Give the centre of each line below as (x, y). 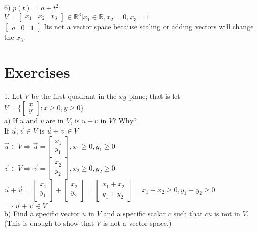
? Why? (125, 121)
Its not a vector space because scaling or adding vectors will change (149, 27)
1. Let (13, 96)
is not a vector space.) (137, 223)
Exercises (37, 71)
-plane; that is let (153, 96)
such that (188, 213)
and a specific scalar (135, 213)
